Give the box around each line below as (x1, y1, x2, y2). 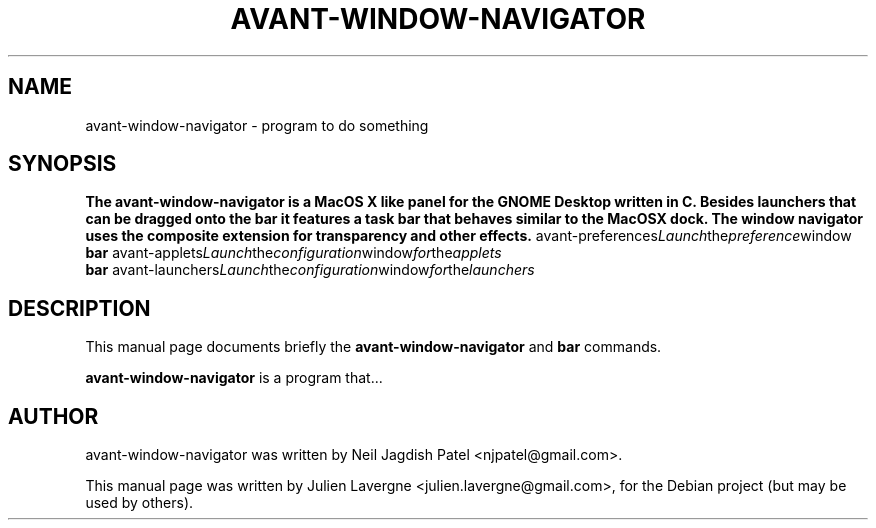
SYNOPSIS (8, 151, 117, 177)
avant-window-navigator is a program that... (85, 369, 383, 387)
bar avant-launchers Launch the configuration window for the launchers (85, 261, 535, 279)
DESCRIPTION (8, 295, 151, 321)
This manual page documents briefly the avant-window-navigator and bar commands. (85, 338, 662, 356)
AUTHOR (8, 403, 99, 429)
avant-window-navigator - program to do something (85, 116, 429, 134)
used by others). (85, 494, 194, 512)
